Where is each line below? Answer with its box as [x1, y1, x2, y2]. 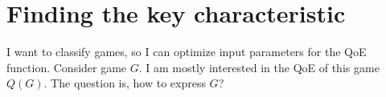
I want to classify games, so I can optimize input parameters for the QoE [6, 43, 367, 60]
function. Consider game [6, 59, 127, 75]
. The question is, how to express [43, 75, 206, 91]
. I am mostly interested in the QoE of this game [138, 59, 380, 75]
